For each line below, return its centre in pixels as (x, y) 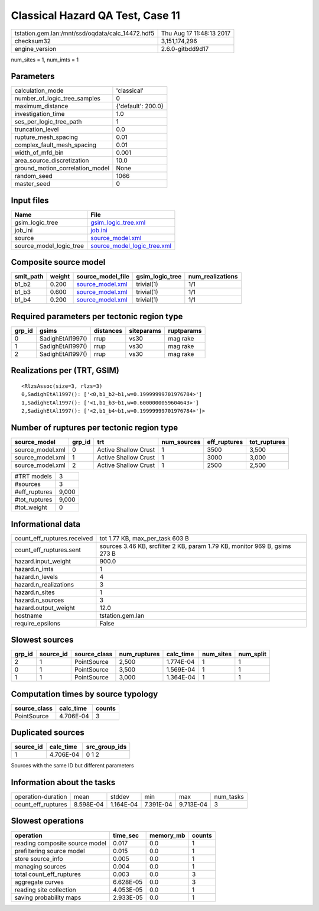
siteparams (145, 331)
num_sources (181, 442)
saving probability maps (48, 897)
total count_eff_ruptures (48, 874)
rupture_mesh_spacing (46, 137)
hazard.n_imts (34, 569)
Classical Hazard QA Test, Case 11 (95, 15)
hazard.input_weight (43, 561)
